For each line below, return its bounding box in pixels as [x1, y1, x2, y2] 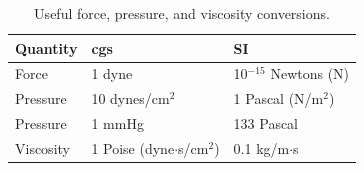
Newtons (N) [270, 63, 350, 84]
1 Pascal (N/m [233, 88, 324, 109]
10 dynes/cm [91, 88, 170, 109]
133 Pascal [233, 113, 299, 134]
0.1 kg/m [233, 137, 290, 158]
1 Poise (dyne [91, 137, 175, 158]
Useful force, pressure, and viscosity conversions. [34, 3, 330, 23]
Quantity [15, 37, 78, 58]
